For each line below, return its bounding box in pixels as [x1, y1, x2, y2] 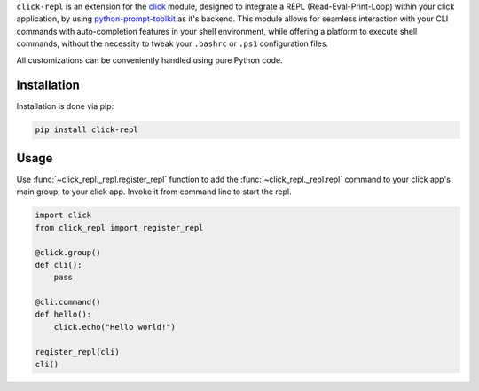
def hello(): [35, 309, 92, 319]
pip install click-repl [35, 125, 139, 135]
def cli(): [35, 260, 82, 270]
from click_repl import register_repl [35, 223, 204, 232]
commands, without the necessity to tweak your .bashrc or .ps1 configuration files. [16, 38, 328, 49]
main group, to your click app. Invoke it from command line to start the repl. [16, 186, 292, 197]
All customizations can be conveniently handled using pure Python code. [16, 54, 283, 66]
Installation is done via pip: [16, 101, 114, 112]
